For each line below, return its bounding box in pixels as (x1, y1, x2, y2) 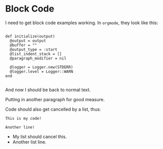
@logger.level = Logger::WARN (10, 69, 73, 74)
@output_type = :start (10, 47, 58, 52)
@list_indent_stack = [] (10, 51, 62, 56)
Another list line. (12, 139, 47, 145)
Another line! (5, 124, 35, 130)
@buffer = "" (10, 42, 37, 48)
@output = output (10, 38, 46, 43)
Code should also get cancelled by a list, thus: (5, 106, 101, 112)
